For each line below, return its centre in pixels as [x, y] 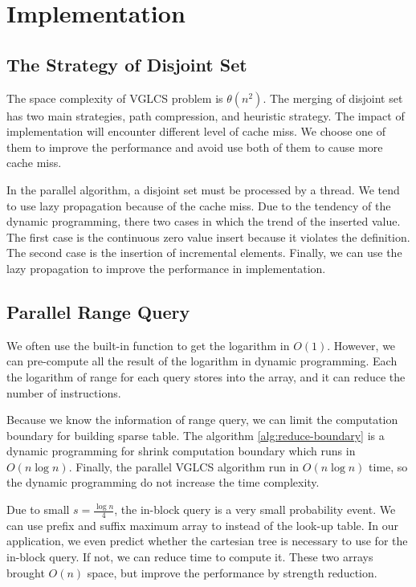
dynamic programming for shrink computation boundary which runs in [181, 451]
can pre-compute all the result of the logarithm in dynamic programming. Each [202, 361]
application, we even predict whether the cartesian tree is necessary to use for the [207, 541]
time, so [388, 466]
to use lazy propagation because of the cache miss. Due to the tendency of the [199, 205]
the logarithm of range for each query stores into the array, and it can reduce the [206, 376]
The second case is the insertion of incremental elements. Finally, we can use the [204, 253]
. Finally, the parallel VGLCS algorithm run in [184, 466]
